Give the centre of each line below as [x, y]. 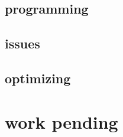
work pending [61, 121]
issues [22, 43]
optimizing [38, 78]
